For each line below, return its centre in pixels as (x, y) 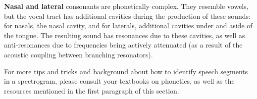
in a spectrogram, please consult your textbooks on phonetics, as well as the (119, 81)
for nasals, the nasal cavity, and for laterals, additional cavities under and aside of (128, 25)
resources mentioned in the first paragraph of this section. (92, 90)
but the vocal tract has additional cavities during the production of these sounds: (127, 16)
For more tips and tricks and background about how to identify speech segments (126, 71)
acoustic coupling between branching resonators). (78, 54)
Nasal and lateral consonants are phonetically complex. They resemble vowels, (126, 6)
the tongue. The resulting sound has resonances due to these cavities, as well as (125, 35)
